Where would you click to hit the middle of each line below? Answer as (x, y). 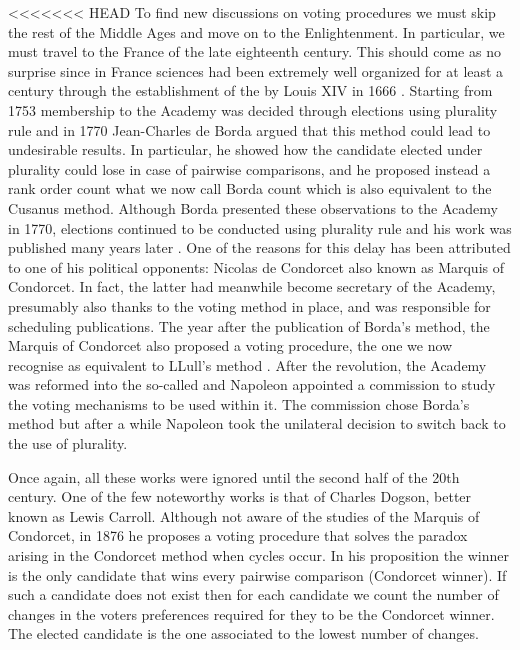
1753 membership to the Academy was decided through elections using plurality (253, 109)
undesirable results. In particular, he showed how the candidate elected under (245, 149)
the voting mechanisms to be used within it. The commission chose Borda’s (239, 403)
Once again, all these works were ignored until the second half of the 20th (234, 476)
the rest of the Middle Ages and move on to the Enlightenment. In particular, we (256, 31)
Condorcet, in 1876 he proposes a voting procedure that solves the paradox (238, 535)
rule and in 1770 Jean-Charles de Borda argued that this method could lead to (249, 129)
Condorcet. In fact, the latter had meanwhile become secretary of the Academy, (252, 286)
